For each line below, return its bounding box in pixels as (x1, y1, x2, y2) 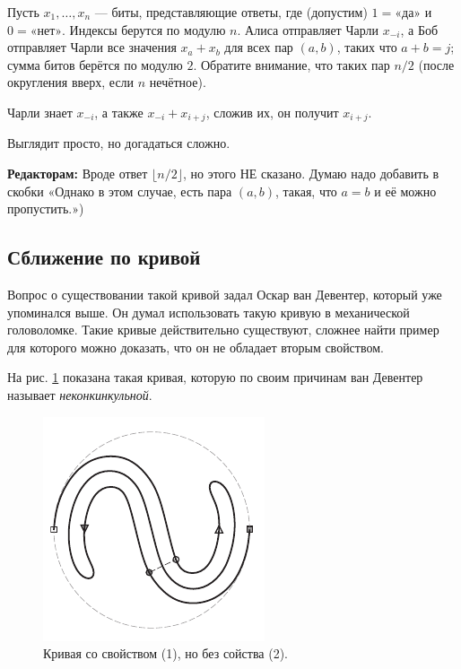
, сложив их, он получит (205, 102, 339, 121)
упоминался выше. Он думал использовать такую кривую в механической (7, 302, 410, 321)
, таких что (336, 38, 397, 56)
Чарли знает (7, 102, 73, 121)
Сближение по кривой (7, 243, 201, 271)
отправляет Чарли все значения (7, 38, 177, 56)
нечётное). (149, 73, 206, 91)
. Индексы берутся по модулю (62, 20, 226, 39)
